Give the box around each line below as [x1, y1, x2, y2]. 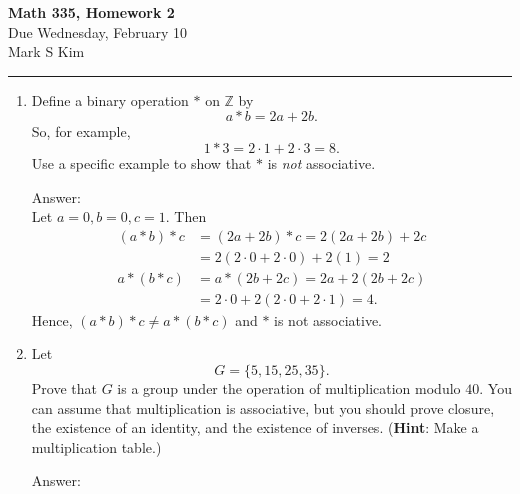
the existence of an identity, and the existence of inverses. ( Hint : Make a [31, 417, 479, 438]
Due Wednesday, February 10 [8, 21, 188, 42]
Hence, [31, 309, 73, 330]
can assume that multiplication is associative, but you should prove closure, [31, 397, 495, 418]
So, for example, [31, 121, 131, 142]
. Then [165, 206, 207, 227]
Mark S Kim [8, 41, 85, 62]
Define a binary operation [31, 89, 189, 110]
